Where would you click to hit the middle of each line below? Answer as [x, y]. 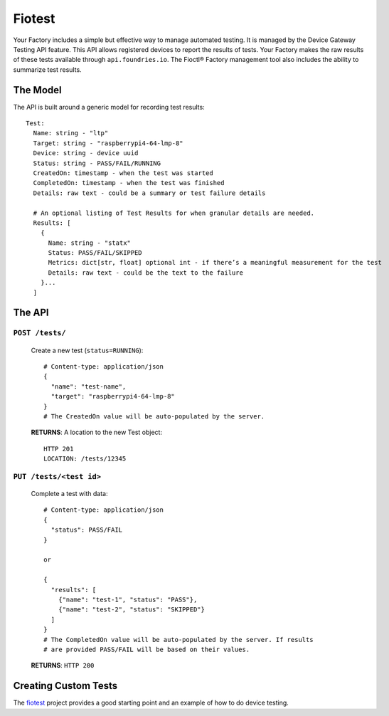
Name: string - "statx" [90, 243]
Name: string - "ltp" [71, 133]
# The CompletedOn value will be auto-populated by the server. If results [178, 639]
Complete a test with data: [69, 494]
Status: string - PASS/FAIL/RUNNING [97, 163]
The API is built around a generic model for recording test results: [109, 107]
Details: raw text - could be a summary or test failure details [149, 193]
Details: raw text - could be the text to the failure [145, 273]
